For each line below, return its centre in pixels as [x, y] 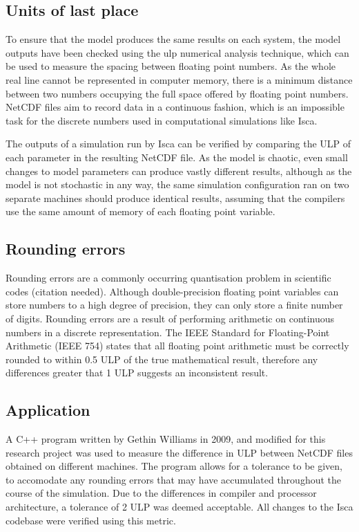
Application [48, 410]
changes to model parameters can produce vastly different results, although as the [179, 171]
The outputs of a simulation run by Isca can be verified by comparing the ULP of [178, 144]
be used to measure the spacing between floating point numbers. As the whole [171, 66]
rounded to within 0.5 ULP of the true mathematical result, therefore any [162, 359]
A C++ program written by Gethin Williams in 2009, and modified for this [166, 439]
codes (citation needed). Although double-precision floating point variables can [172, 291]
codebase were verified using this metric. [91, 520]
